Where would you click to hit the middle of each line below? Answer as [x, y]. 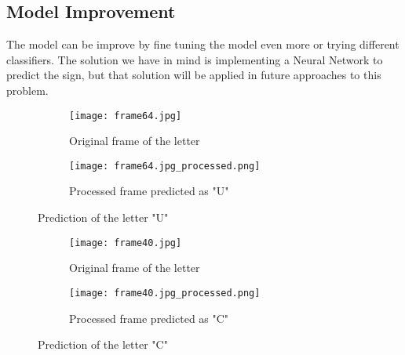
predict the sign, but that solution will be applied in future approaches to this [194, 75]
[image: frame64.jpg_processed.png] [165, 166]
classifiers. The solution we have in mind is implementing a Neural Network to [195, 59]
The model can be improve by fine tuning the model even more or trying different [203, 44]
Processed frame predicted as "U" [149, 191]
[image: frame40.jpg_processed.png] [165, 293]
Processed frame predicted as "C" [149, 318]
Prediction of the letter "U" [103, 217]
